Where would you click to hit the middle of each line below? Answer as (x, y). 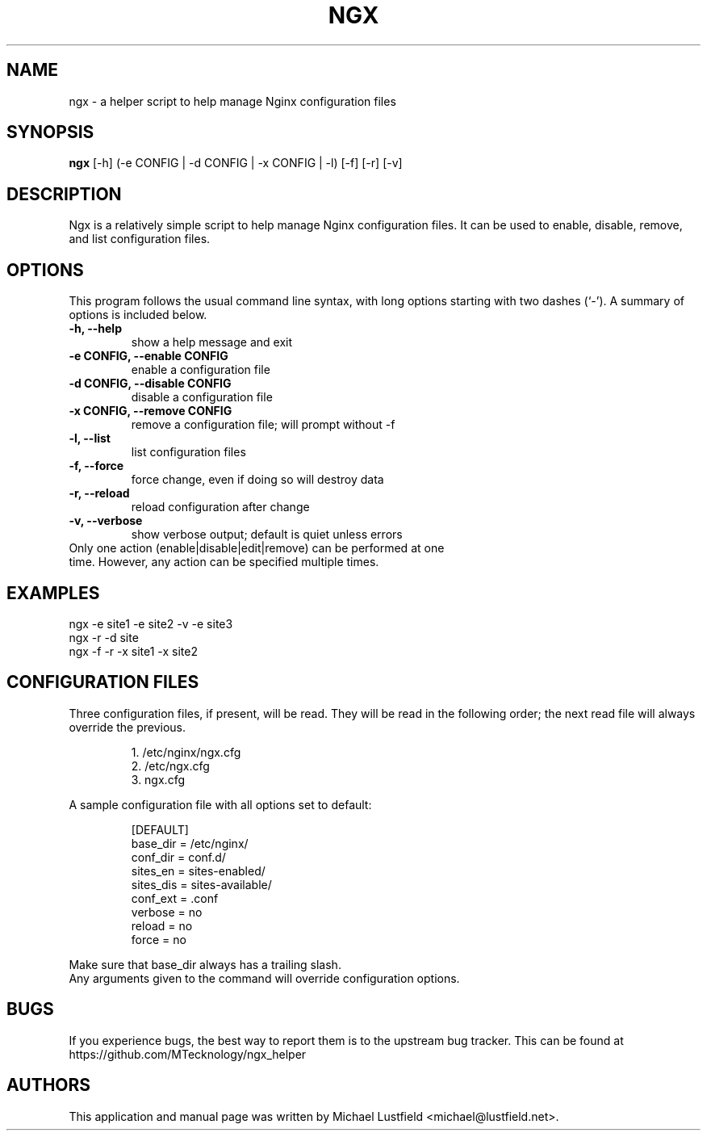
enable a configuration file (201, 370)
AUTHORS (49, 1085)
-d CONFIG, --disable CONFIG (150, 384)
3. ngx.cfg (158, 779)
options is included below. (138, 315)
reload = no (162, 925)
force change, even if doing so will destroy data (257, 480)
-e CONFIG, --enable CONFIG (149, 356)
